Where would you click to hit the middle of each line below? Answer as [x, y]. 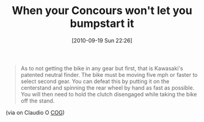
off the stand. [38, 101]
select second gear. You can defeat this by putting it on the [95, 81]
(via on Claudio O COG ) [35, 112]
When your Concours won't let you [102, 11]
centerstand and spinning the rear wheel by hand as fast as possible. [107, 88]
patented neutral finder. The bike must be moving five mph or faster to [109, 74]
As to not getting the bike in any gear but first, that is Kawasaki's [102, 68]
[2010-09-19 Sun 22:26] [102, 40]
